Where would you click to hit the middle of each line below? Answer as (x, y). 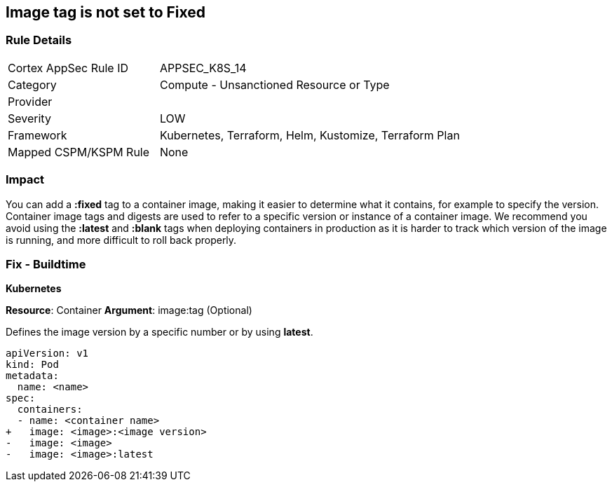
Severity (29, 118)
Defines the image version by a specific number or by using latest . (159, 332)
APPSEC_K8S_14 (203, 68)
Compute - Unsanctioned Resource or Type (274, 84)
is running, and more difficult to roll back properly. (121, 240)
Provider (30, 101)
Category (32, 84)
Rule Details (39, 40)
